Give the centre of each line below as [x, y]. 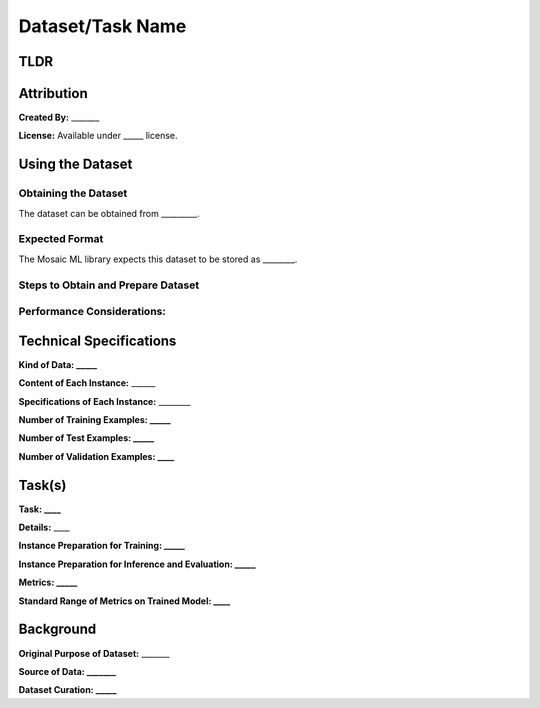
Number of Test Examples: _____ [86, 438]
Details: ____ [44, 527]
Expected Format [61, 239]
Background [57, 629]
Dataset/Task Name [102, 26]
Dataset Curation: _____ [67, 690]
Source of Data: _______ [67, 671]
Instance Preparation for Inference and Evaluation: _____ [137, 564]
